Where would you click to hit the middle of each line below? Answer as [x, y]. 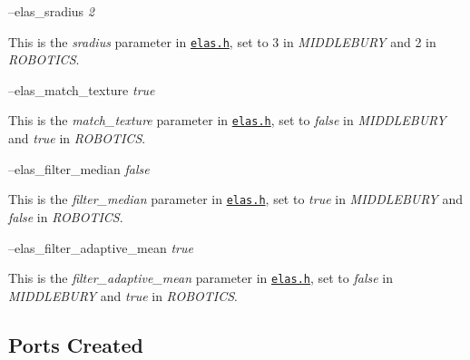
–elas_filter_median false [79, 168]
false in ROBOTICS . [66, 216]
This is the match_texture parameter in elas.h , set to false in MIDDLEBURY [227, 120]
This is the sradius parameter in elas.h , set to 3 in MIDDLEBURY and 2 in [222, 41]
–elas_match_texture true [82, 89]
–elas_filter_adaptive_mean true [101, 247]
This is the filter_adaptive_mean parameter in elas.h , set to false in [201, 278]
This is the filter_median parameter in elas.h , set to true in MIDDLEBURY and [236, 199]
